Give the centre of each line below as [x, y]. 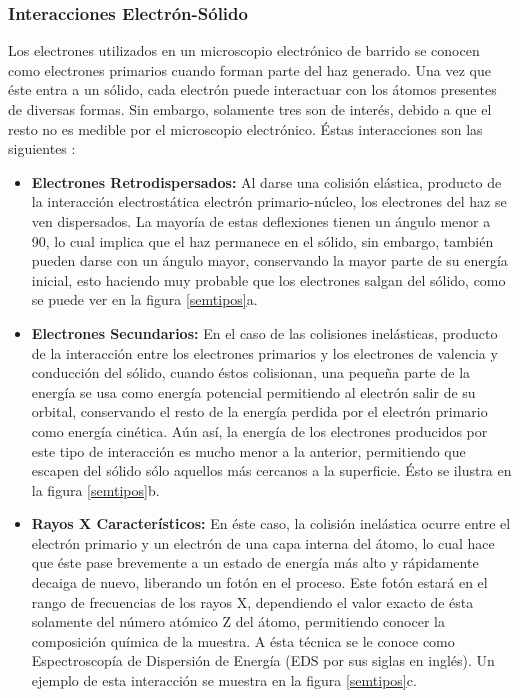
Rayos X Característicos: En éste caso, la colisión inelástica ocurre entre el [271, 523]
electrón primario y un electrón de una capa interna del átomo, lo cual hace [263, 542]
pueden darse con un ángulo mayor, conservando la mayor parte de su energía [269, 260]
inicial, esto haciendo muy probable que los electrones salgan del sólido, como [268, 279]
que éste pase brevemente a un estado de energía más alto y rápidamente [255, 562]
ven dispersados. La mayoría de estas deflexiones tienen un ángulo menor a [261, 220]
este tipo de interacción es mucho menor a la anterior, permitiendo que [248, 450]
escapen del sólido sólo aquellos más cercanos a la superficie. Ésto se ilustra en [271, 470]
